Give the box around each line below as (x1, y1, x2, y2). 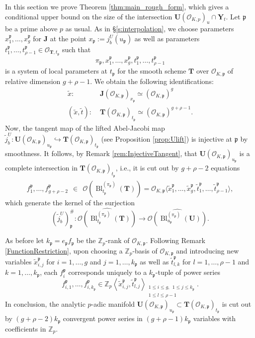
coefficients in (5, 323, 46, 334)
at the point (50, 33, 86, 43)
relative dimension (5, 76, 61, 86)
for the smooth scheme (117, 66, 186, 76)
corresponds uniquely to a (68, 267, 147, 277)
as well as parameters (134, 33, 200, 43)
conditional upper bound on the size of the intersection (5, 11, 172, 21)
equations (211, 163, 240, 173)
